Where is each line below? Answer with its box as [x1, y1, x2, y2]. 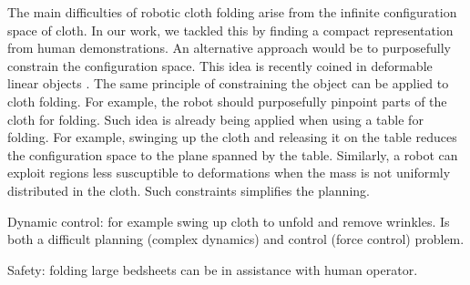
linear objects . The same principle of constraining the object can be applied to [7, 74, 449, 93]
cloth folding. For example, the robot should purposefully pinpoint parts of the [7, 91, 447, 110]
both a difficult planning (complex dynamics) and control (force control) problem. [7, 229, 465, 249]
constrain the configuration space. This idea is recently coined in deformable [7, 56, 433, 75]
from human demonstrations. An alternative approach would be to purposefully [7, 38, 451, 57]
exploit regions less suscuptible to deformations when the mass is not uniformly [7, 163, 451, 182]
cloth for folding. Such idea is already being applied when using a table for [7, 109, 424, 128]
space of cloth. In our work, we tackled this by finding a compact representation [7, 20, 454, 39]
